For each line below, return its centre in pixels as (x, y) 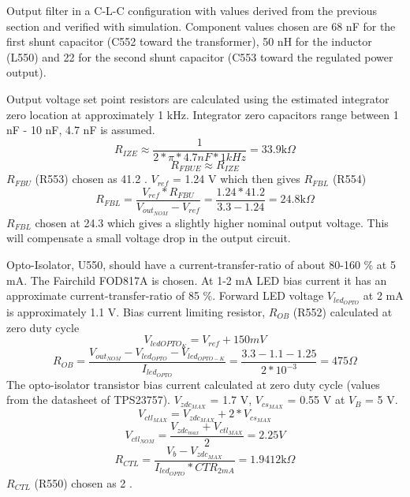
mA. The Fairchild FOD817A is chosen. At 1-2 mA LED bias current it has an (197, 280)
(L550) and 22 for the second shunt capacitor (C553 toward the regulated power (200, 56)
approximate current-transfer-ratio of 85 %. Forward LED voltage (165, 295)
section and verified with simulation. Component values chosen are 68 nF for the (201, 26)
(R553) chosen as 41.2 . (91, 179)
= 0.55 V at (316, 400)
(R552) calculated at (343, 312)
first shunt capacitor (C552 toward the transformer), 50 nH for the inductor (189, 41)
